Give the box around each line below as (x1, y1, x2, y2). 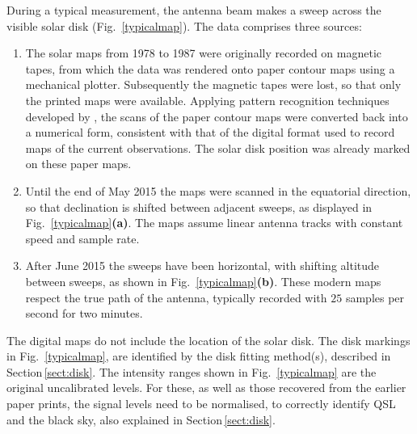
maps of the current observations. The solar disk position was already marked (25, 139, 411, 156)
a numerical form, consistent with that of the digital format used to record (25, 124, 395, 141)
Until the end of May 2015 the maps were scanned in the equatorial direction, (25, 182, 411, 199)
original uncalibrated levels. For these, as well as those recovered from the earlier (6, 379, 406, 396)
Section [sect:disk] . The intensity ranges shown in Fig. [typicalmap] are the (6, 363, 377, 380)
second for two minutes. (25, 305, 143, 322)
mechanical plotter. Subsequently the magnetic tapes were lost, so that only (25, 76, 402, 93)
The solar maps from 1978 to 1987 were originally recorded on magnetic (25, 44, 381, 61)
